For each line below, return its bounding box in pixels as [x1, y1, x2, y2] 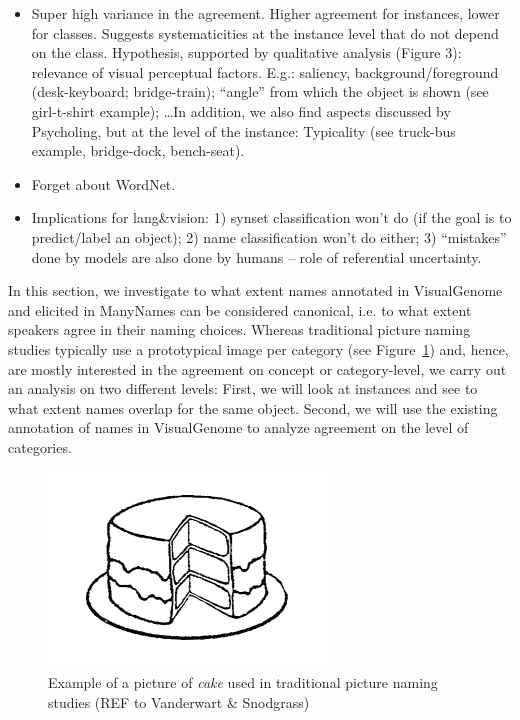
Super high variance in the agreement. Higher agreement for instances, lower [31, 3, 500, 23]
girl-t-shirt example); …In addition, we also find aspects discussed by [31, 100, 451, 121]
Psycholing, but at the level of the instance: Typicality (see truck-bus [31, 120, 456, 141]
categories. [8, 436, 72, 457]
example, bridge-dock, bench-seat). [31, 140, 245, 161]
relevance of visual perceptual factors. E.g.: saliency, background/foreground [31, 61, 499, 82]
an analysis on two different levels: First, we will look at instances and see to [8, 378, 478, 399]
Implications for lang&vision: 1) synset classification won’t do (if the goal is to [31, 207, 512, 228]
